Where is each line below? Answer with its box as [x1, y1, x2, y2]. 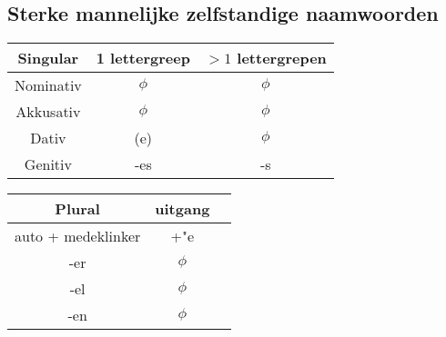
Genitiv [24, 154, 72, 175]
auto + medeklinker [15, 225, 141, 247]
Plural [55, 198, 100, 220]
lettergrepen [237, 47, 327, 69]
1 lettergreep [96, 47, 190, 69]
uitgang [155, 198, 210, 220]
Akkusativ [15, 101, 81, 123]
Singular [17, 47, 79, 69]
